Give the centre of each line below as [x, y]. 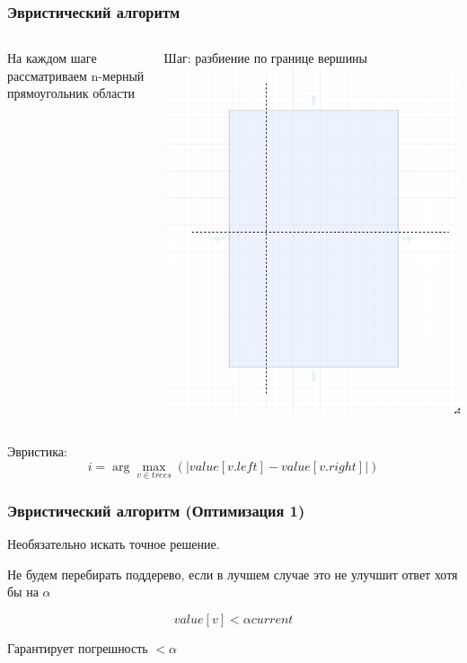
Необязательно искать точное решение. [114, 543]
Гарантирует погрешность [78, 647]
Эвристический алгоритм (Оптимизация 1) [156, 510]
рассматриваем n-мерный [76, 75]
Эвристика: [37, 451]
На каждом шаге [52, 58]
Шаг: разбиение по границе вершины [266, 58]
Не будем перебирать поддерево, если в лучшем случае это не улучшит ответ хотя [233, 574]
